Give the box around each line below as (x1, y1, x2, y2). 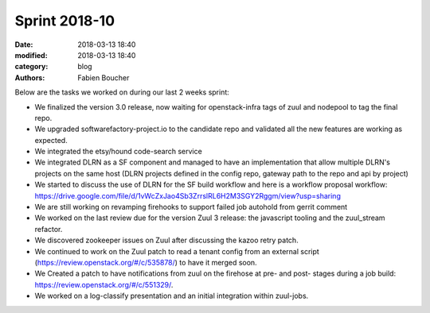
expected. (34, 135, 68, 145)
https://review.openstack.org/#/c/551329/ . (34, 280, 174, 289)
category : (14, 62, 49, 71)
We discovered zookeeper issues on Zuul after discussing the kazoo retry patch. (34, 235, 299, 245)
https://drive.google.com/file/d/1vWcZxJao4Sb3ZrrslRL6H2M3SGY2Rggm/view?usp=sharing (34, 191, 342, 200)
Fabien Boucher (77, 72, 130, 83)
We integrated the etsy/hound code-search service (34, 147, 202, 156)
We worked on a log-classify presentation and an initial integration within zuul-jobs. (34, 291, 309, 301)
